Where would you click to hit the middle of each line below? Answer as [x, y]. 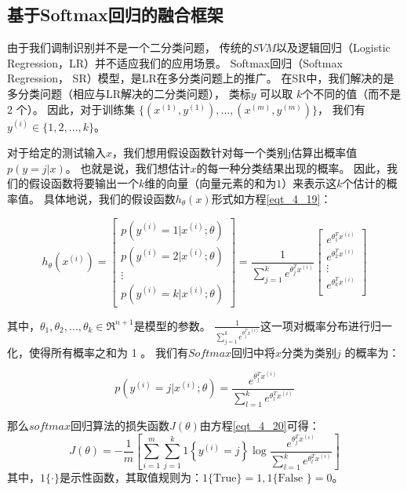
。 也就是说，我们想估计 [128, 167]
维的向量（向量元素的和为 [211, 183]
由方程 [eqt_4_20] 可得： [260, 425]
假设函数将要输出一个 [84, 183]
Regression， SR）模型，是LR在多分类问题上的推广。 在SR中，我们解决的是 [201, 78]
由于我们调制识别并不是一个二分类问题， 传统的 [130, 47]
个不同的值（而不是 [352, 93]
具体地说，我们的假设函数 [109, 198]
